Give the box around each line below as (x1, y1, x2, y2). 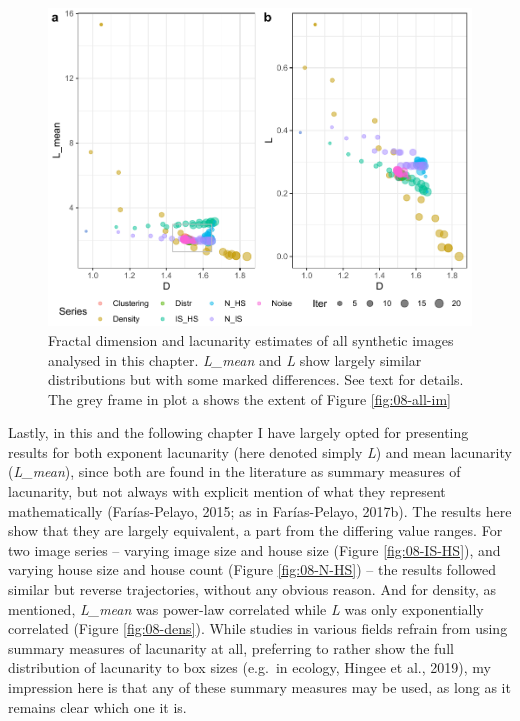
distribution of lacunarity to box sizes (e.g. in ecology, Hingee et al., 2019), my (8, 657, 491, 678)
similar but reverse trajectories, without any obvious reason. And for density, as (8, 579, 497, 600)
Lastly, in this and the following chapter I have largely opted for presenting (8, 422, 469, 443)
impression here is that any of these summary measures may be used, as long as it (8, 677, 511, 697)
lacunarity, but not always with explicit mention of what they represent (8, 481, 446, 502)
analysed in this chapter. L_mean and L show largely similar (48, 349, 422, 370)
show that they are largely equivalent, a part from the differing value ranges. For (8, 520, 503, 541)
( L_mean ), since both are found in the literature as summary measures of (8, 461, 461, 482)
